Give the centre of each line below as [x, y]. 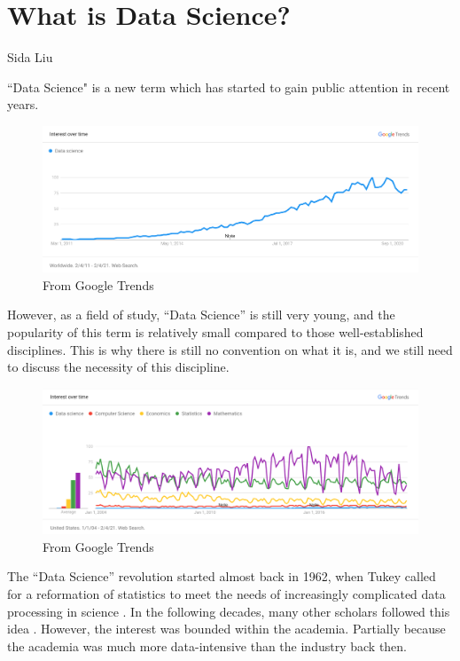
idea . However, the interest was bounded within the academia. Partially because [226, 629]
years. [23, 104]
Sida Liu [30, 57]
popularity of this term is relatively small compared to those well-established [215, 332]
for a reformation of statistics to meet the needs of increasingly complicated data [226, 593]
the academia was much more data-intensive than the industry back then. [207, 645]
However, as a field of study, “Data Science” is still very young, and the [201, 315]
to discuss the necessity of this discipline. [118, 367]
